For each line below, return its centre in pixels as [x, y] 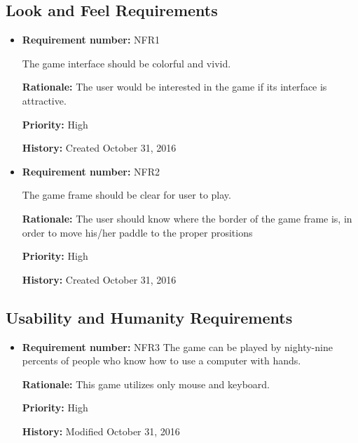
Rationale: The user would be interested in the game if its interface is [174, 87]
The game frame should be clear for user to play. [126, 195]
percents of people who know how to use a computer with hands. [161, 361]
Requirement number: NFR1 [91, 40]
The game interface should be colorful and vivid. [126, 63]
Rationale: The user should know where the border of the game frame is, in [187, 218]
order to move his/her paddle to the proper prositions [137, 232]
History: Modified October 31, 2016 [101, 431]
